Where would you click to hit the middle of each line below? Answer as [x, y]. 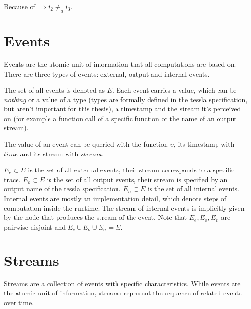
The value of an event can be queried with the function [86, 144]
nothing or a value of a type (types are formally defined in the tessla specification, [126, 99]
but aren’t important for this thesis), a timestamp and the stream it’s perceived [123, 109]
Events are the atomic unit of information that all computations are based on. [120, 64]
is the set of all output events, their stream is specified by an [137, 179]
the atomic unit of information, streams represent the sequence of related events [123, 293]
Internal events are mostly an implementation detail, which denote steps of [115, 198]
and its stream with [49, 153]
